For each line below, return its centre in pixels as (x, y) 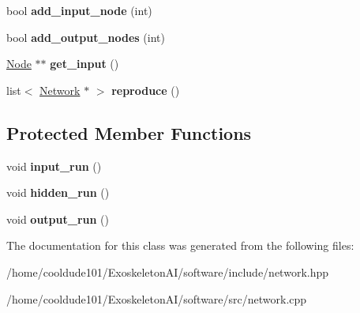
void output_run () (58, 219)
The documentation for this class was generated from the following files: (180, 245)
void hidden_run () (58, 192)
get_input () (84, 64)
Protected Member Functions (129, 132)
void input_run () (54, 166)
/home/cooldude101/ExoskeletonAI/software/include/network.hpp (168, 272)
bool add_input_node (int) (79, 10)
